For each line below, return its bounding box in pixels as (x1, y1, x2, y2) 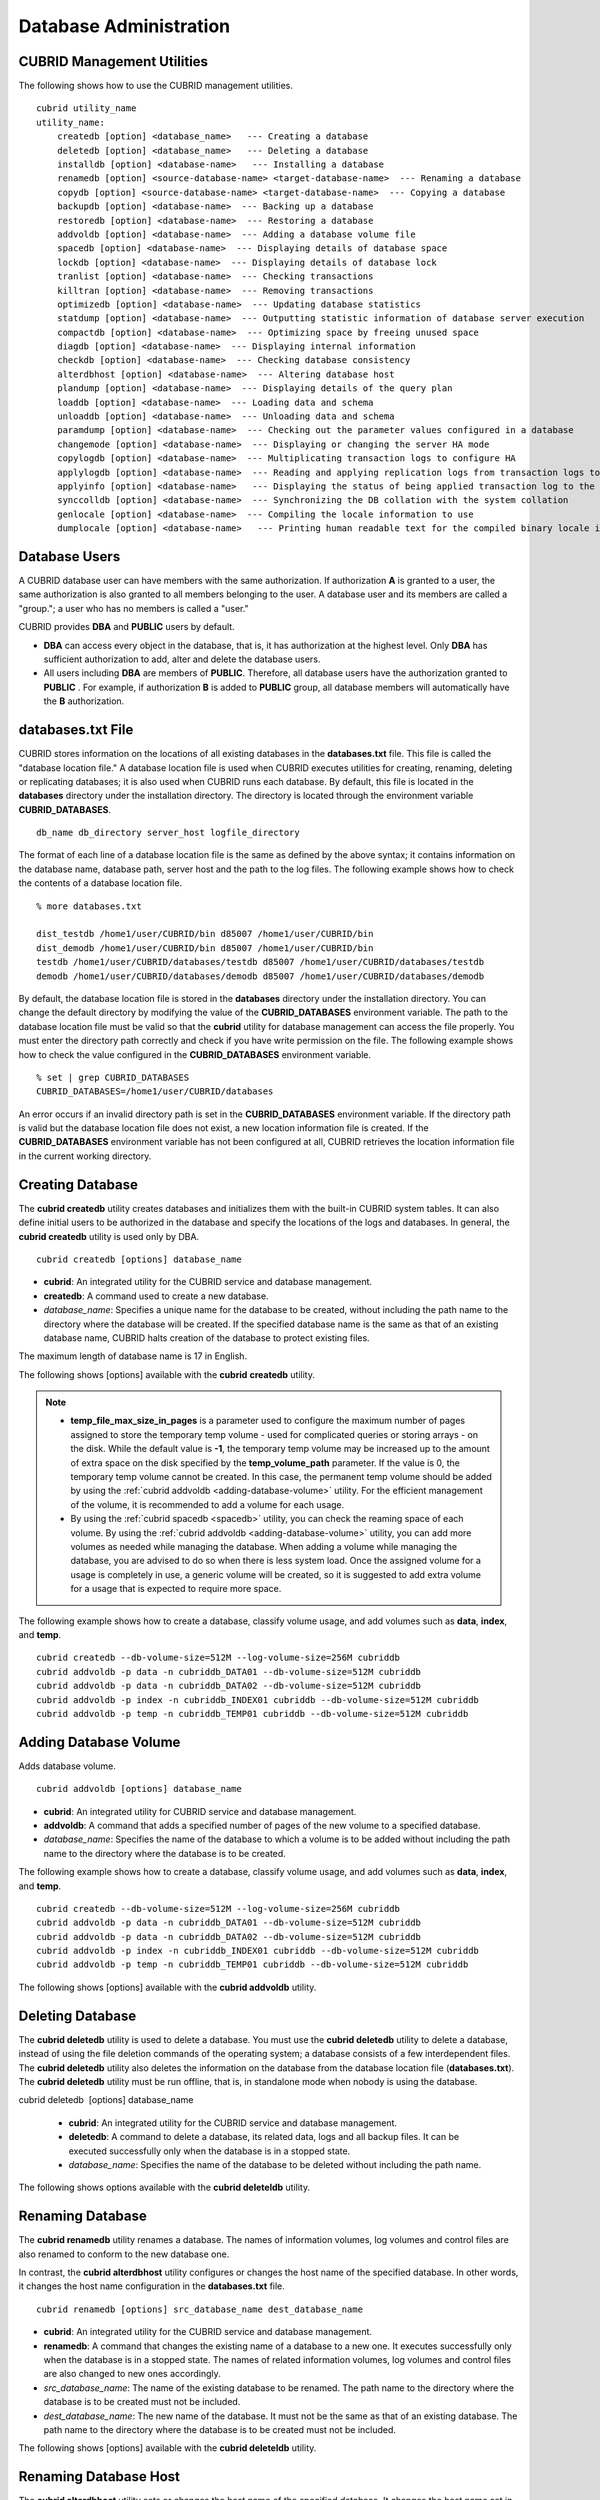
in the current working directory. (18, 1150, 152, 1162)
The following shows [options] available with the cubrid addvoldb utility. (18, 1981, 317, 1993)
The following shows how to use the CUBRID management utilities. (18, 80, 294, 92)
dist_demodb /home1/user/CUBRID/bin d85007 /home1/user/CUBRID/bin (36, 942, 374, 954)
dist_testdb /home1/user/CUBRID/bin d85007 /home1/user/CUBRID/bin (36, 928, 374, 940)
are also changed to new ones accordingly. (43, 2368, 222, 2380)
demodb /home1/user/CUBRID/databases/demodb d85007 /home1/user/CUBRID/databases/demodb (36, 970, 485, 982)
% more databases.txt (36, 900, 142, 912)
